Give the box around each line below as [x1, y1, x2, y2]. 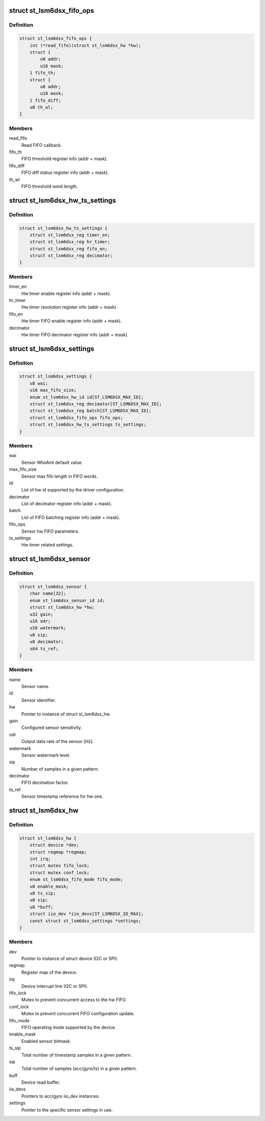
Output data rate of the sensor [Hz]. [21, 739, 94, 745]
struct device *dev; [29, 842, 79, 848]
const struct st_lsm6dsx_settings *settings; [29, 918, 141, 923]
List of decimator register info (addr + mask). [21, 501, 112, 507]
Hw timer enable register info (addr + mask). [21, 290, 111, 296]
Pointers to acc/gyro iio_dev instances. [21, 1093, 100, 1099]
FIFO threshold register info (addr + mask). [21, 156, 108, 162]
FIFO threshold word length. [21, 183, 78, 189]
